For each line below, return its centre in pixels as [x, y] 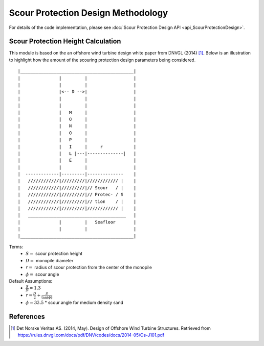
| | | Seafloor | [77, 222]
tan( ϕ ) [47, 297]
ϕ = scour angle [43, 274]
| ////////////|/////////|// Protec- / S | [77, 195]
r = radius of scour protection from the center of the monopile [89, 268]
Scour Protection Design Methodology [88, 13]
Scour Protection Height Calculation [65, 41]
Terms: [16, 247]
